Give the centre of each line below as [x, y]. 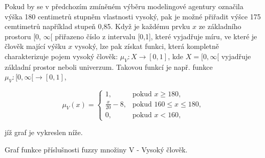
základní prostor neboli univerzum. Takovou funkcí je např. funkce [109, 67]
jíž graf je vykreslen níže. [44, 132]
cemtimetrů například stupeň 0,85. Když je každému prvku [97, 26]
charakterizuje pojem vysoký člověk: [61, 56]
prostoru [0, [23, 36]
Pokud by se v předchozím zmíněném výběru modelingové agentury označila [124, 6]
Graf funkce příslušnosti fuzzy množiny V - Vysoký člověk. [96, 149]
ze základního [220, 26]
